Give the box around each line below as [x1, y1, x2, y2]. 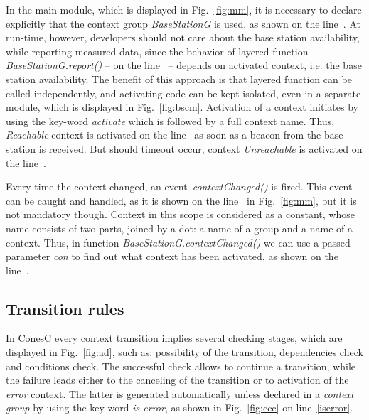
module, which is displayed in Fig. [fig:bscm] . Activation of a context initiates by [6, 99, 358, 114]
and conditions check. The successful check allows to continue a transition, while [6, 358, 356, 373]
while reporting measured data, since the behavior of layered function [6, 43, 309, 58]
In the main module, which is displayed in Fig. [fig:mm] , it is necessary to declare [6, 2, 362, 16]
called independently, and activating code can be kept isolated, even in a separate [6, 85, 361, 100]
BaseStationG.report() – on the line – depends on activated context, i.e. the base [6, 58, 362, 72]
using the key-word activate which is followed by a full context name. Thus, [6, 113, 335, 128]
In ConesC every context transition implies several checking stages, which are [6, 330, 343, 345]
